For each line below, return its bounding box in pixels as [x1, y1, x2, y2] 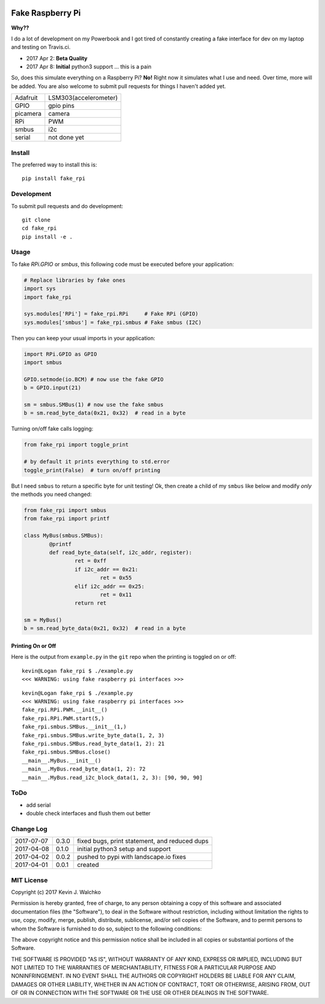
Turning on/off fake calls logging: [11, 425, 93, 433]
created [77, 860, 99, 869]
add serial [26, 801, 51, 809]
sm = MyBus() [23, 617, 63, 624]
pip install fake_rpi [22, 175, 85, 182]
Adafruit [14, 94, 39, 102]
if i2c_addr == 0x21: [74, 566, 138, 573]
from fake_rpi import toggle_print [23, 441, 129, 448]
